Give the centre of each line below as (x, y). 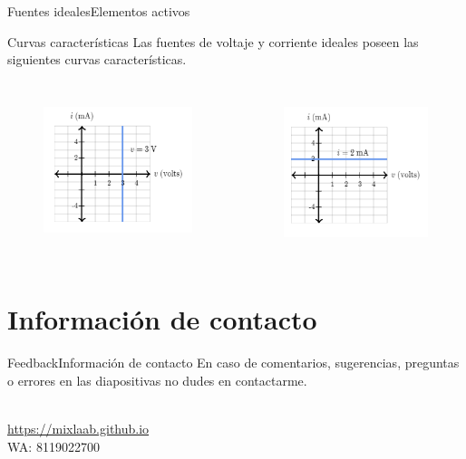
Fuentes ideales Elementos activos (99, 11)
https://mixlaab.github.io (78, 429)
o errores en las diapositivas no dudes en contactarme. (157, 380)
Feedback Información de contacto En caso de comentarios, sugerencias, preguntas (233, 363)
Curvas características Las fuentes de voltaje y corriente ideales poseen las (213, 41)
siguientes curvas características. (97, 59)
